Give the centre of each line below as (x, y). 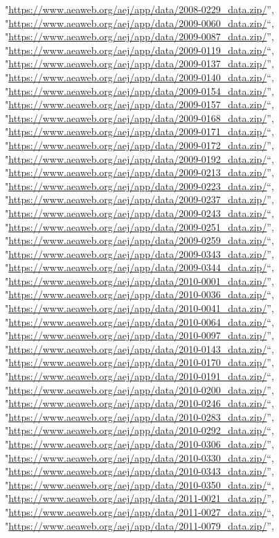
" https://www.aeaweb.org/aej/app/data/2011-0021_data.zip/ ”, (139, 498)
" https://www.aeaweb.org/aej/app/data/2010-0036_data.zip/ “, (139, 294)
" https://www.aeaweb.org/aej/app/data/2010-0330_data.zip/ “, (139, 457)
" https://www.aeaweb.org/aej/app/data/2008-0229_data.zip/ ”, (139, 9)
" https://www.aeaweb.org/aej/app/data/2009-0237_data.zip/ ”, (139, 199)
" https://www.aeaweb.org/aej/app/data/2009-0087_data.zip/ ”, (139, 36)
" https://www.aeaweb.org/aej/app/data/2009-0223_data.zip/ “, (139, 185)
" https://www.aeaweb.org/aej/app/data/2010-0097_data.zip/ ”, (139, 335)
